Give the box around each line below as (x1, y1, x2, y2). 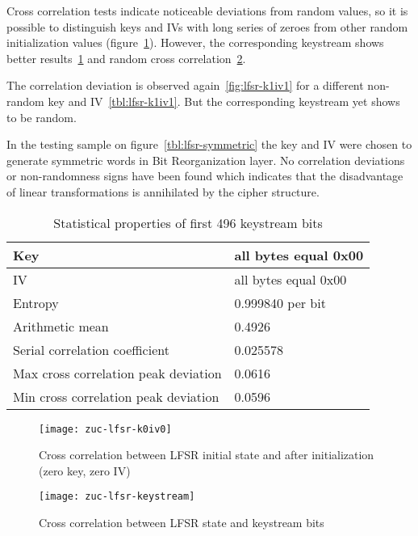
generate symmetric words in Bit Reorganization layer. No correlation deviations (6, 151, 405, 168)
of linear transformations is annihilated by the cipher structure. (6, 183, 320, 200)
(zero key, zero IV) (39, 462, 131, 479)
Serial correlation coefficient (13, 340, 169, 359)
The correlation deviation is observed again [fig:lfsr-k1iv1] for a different (6, 77, 364, 94)
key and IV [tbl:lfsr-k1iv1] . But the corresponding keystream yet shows (48, 92, 400, 109)
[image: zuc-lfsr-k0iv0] (39, 423, 172, 435)
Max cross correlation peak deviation (13, 363, 222, 382)
